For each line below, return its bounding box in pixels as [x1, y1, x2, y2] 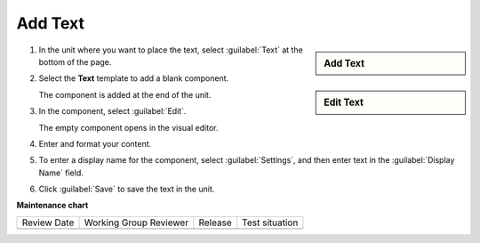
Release [198, 216, 233, 229]
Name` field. [38, 167, 84, 178]
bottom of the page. [38, 56, 112, 67]
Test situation [241, 216, 299, 229]
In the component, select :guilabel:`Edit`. [38, 106, 187, 117]
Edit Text [324, 96, 364, 109]
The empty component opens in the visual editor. [38, 122, 219, 133]
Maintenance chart [16, 200, 89, 211]
